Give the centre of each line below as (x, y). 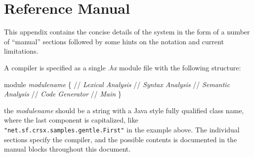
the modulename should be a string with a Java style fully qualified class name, (124, 110)
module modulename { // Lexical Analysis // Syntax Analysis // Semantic (117, 84)
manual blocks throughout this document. (67, 149)
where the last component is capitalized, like (71, 120)
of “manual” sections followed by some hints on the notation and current (114, 41)
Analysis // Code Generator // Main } (63, 94)
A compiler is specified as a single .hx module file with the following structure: (123, 67)
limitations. (21, 51)
